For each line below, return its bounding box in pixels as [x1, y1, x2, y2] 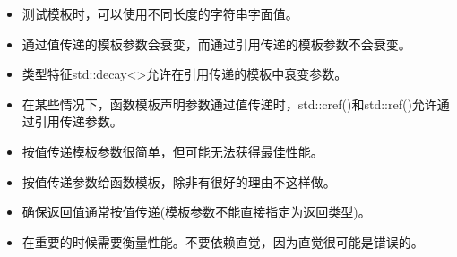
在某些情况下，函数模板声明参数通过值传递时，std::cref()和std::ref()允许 [22, 94, 437, 113]
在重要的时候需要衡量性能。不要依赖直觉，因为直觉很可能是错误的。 [22, 232, 424, 251]
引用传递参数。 [34, 112, 123, 131]
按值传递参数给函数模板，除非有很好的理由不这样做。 [22, 172, 336, 191]
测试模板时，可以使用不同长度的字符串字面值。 [22, 4, 298, 22]
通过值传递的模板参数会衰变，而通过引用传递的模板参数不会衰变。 [22, 34, 411, 53]
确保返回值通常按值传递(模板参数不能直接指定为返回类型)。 [22, 202, 371, 221]
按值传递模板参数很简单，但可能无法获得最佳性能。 [22, 141, 323, 160]
